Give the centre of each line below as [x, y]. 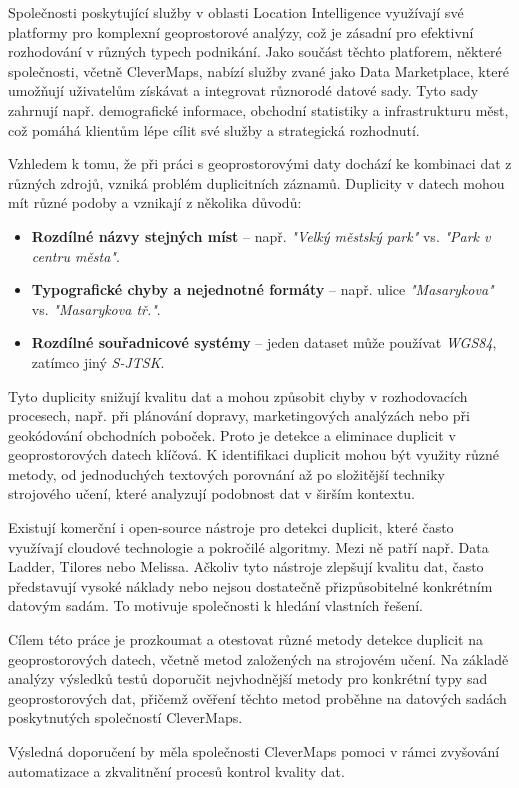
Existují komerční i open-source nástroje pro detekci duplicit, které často [231, 527]
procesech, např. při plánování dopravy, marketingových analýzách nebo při [239, 415]
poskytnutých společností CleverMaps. [125, 717]
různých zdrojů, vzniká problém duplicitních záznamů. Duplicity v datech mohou [256, 182]
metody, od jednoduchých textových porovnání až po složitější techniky [226, 473]
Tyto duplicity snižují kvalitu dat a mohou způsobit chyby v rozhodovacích [238, 395]
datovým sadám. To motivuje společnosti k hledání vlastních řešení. [215, 605]
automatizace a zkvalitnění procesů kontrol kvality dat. [176, 770]
